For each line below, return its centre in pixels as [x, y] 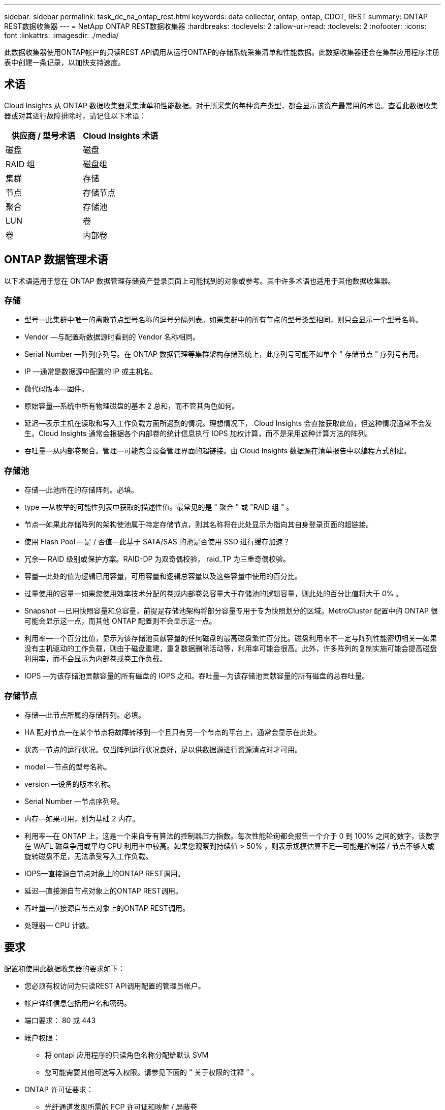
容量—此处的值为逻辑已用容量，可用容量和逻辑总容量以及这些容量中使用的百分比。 [163, 576]
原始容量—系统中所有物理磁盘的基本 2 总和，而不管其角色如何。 [132, 406]
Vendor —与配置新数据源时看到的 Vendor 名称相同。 [112, 337]
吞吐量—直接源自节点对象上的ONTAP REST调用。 [107, 908]
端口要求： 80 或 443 [60, 1020]
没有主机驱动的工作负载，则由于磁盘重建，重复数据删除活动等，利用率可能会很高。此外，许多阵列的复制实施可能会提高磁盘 [231, 649]
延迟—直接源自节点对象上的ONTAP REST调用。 [104, 890]
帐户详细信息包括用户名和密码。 [78, 1003]
